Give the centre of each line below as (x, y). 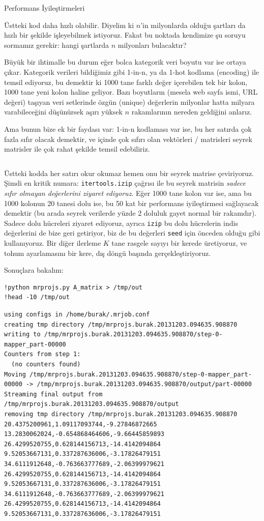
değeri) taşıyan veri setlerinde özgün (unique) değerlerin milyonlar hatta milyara (129, 102)
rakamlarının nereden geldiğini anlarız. (192, 112)
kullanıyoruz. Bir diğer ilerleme (53, 243)
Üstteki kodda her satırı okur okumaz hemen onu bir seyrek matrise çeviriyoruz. (129, 173)
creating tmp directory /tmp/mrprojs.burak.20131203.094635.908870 (121, 324)
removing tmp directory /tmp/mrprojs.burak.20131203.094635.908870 (121, 414)
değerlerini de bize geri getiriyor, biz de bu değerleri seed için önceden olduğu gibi (132, 233)
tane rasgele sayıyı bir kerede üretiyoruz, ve (179, 243)
